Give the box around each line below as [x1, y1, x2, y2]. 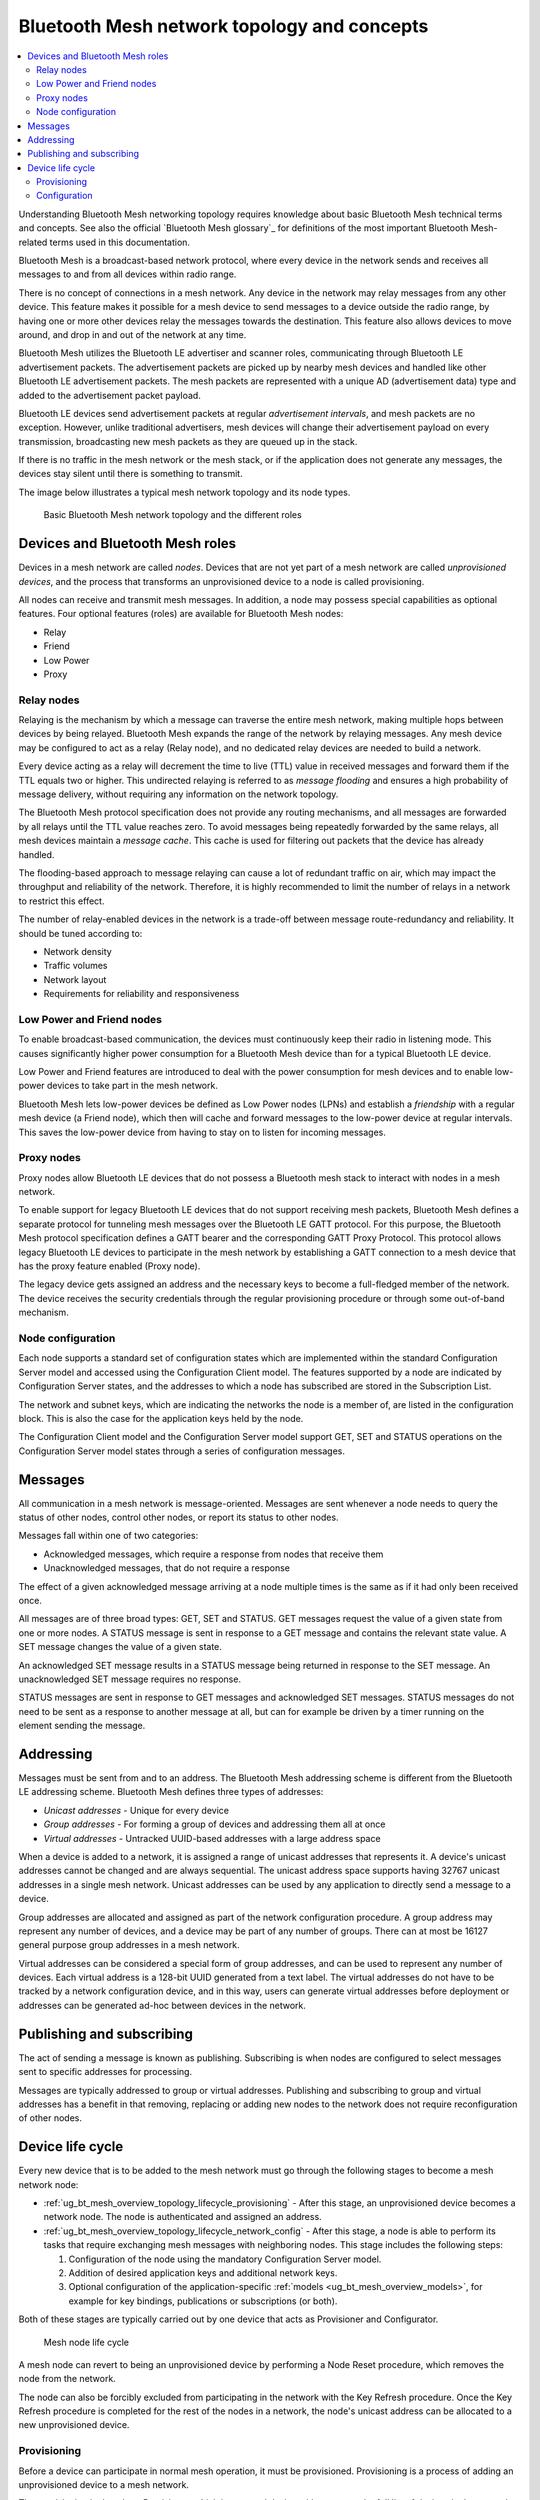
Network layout [43, 973, 107, 985]
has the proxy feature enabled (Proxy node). [18, 1260, 201, 1272]
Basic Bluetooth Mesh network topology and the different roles [43, 509, 302, 521]
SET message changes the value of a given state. [18, 1641, 222, 1653]
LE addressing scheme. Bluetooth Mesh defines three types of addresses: [18, 1786, 324, 1798]
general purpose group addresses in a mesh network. [18, 1939, 240, 1951]
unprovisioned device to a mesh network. [18, 2479, 190, 2490]
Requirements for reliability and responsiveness [43, 988, 240, 1000]
